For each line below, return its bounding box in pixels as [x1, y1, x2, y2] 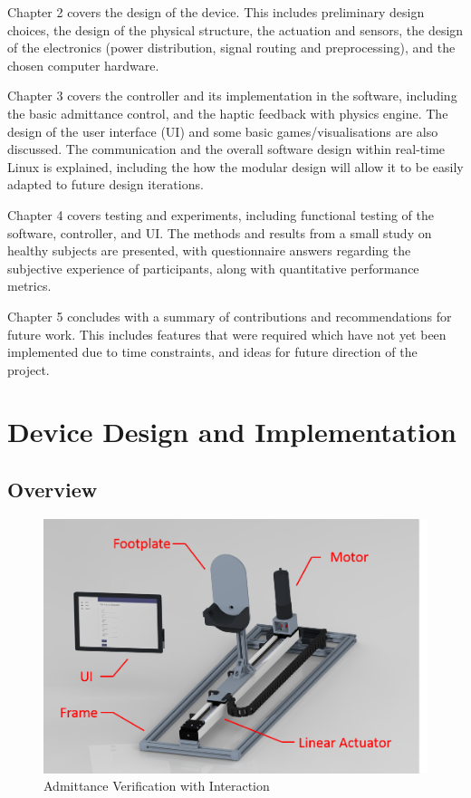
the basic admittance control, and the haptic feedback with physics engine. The [7, 103, 448, 122]
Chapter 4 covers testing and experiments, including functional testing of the [7, 205, 435, 224]
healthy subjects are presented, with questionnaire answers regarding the [7, 241, 411, 260]
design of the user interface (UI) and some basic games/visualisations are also [7, 121, 438, 140]
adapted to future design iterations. [7, 175, 204, 194]
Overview [7, 476, 98, 504]
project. [7, 360, 50, 379]
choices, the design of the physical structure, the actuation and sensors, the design [7, 20, 464, 39]
